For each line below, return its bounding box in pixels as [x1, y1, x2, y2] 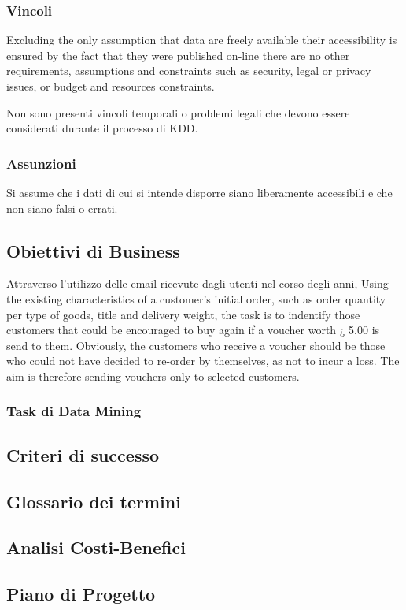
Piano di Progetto [6, 582, 156, 606]
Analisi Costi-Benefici [6, 535, 186, 560]
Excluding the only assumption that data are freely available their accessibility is [6, 32, 397, 48]
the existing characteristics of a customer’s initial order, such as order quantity [6, 290, 386, 307]
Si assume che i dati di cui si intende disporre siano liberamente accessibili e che [6, 184, 393, 200]
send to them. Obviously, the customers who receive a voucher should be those [6, 337, 386, 353]
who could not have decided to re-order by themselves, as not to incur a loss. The [6, 352, 400, 369]
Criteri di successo [6, 442, 160, 467]
